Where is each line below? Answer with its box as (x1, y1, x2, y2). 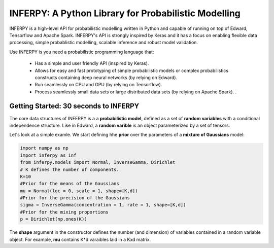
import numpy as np (20, 145, 68, 151)
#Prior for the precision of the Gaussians (20, 195, 130, 201)
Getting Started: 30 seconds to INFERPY (9, 102, 140, 111)
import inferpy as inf (20, 152, 77, 158)
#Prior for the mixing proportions (20, 209, 109, 215)
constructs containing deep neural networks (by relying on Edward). (35, 74, 178, 81)
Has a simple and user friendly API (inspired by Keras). (35, 60, 149, 66)
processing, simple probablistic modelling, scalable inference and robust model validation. (9, 40, 198, 46)
